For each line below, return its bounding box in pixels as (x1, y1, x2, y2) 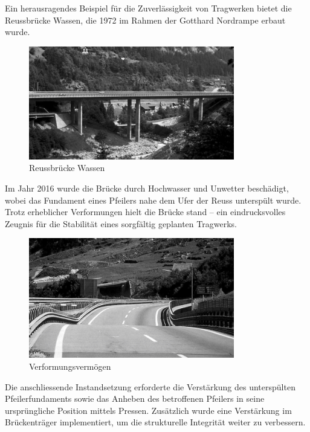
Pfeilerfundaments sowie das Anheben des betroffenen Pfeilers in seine (5, 392, 265, 405)
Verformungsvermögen (29, 359, 111, 372)
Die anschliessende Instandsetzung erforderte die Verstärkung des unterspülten (5, 380, 295, 393)
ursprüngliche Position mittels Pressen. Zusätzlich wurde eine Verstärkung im (5, 404, 292, 416)
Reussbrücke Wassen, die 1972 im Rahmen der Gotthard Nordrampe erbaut (5, 13, 286, 26)
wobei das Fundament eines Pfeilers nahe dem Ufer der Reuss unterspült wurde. (5, 193, 302, 206)
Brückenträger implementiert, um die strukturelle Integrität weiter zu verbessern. (5, 416, 306, 428)
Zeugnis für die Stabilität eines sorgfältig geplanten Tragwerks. (5, 217, 237, 230)
